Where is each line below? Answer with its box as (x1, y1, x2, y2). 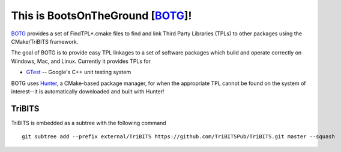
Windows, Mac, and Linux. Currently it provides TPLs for (11, 57, 151, 65)
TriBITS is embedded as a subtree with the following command (11, 119, 166, 126)
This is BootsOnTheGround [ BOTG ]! (11, 9, 192, 22)
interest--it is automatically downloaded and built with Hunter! (11, 87, 164, 95)
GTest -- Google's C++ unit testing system (26, 69, 131, 76)
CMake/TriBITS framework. (11, 38, 79, 45)
